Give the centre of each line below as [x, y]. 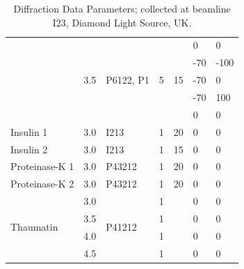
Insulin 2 [29, 149]
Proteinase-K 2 [42, 184]
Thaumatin [34, 227]
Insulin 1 [29, 131]
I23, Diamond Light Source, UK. [122, 22]
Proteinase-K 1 [42, 166]
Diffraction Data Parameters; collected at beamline [122, 8]
